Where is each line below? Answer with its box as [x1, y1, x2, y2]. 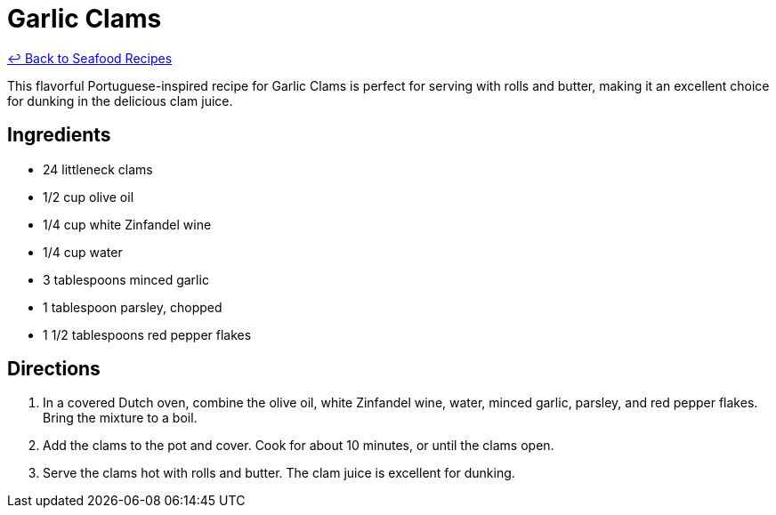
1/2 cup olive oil [43, 189, 134, 205]
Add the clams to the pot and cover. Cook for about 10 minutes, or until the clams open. [43, 438, 554, 454]
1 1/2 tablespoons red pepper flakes [43, 326, 252, 342]
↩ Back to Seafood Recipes [7, 50, 173, 66]
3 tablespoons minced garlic [43, 271, 209, 287]
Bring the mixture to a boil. [43, 410, 198, 426]
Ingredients [7, 124, 111, 147]
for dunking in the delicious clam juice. [7, 93, 233, 109]
